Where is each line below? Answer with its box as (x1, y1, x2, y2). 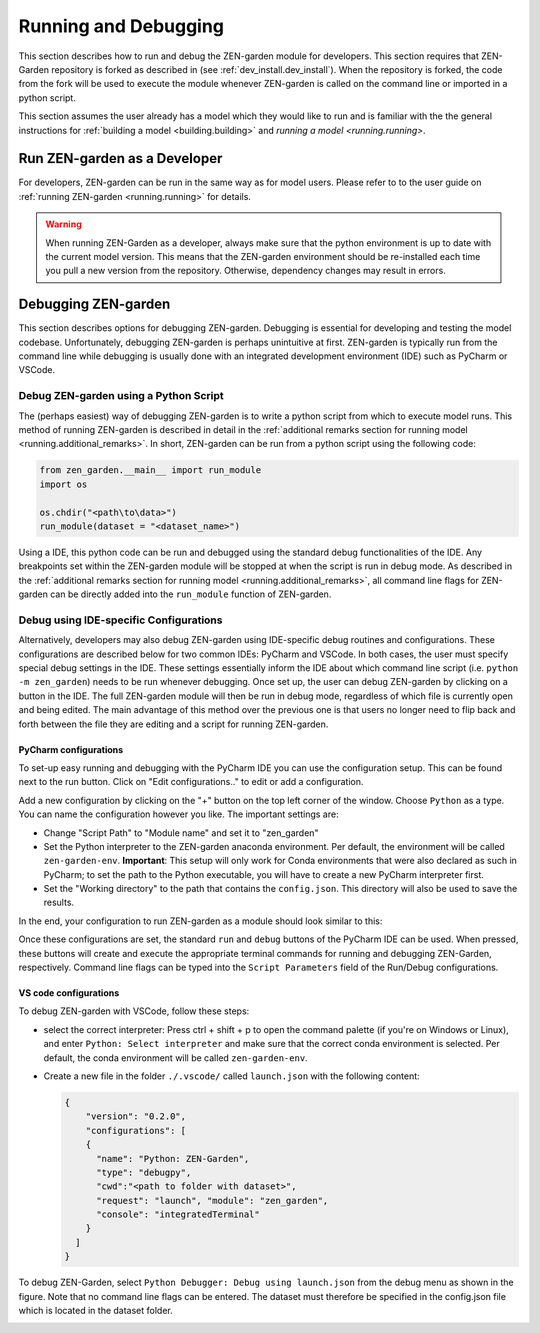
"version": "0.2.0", (85, 1111, 187, 1122)
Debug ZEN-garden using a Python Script (18, 389, 224, 403)
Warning (45, 218, 82, 230)
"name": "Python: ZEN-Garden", (96, 1153, 250, 1164)
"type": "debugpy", (96, 1166, 192, 1178)
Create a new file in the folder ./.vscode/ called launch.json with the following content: (43, 1070, 420, 1082)
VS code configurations (18, 987, 120, 999)
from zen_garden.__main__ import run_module (39, 465, 262, 476)
